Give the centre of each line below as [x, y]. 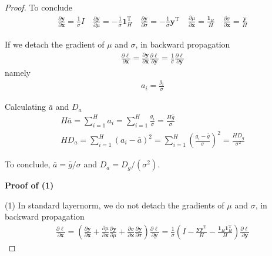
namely [18, 72]
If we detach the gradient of [55, 44]
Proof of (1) [29, 185]
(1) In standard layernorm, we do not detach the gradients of [115, 205]
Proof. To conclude [39, 7]
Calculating [26, 107]
